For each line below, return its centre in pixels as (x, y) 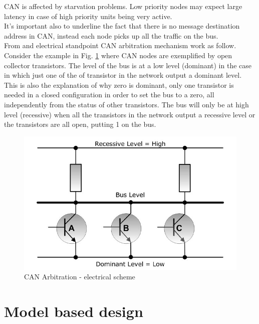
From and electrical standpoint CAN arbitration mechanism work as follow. (120, 45)
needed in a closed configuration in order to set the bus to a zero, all (109, 95)
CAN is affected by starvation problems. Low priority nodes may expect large (123, 6)
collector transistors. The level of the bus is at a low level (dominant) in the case (128, 65)
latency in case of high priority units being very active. (88, 16)
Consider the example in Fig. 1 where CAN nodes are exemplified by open (118, 55)
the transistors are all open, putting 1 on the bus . (80, 124)
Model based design (74, 311)
